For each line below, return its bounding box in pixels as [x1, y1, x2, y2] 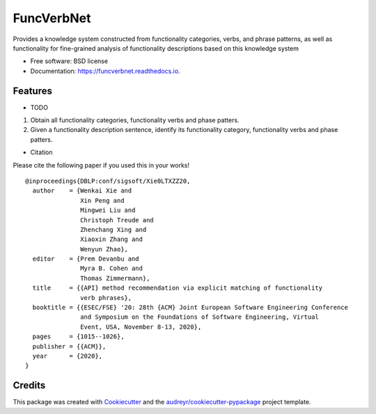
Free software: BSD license [30, 57, 108, 65]
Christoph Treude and [80, 216, 155, 224]
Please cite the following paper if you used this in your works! [13, 160, 190, 169]
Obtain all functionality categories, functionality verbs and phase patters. [30, 116, 240, 124]
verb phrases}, [80, 294, 132, 301]
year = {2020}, [32, 352, 103, 360]
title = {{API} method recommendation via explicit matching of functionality [32, 284, 323, 292]
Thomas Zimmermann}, [80, 274, 150, 282]
